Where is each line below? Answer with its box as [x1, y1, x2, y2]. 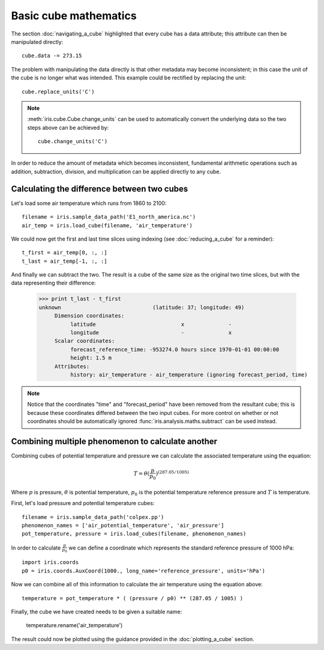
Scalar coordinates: [54, 337, 115, 345]
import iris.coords [22, 559, 79, 566]
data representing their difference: [11, 280, 96, 287]
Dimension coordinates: [54, 313, 125, 319]
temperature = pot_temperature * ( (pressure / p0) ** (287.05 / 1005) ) [22, 595, 244, 601]
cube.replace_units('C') [22, 88, 95, 95]
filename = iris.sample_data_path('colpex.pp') [22, 514, 164, 520]
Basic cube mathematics [11, 9, 137, 22]
